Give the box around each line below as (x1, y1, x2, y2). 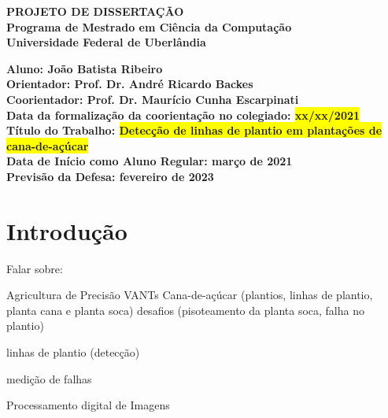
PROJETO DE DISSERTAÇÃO (6, 3, 184, 19)
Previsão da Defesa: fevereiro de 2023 (6, 168, 214, 184)
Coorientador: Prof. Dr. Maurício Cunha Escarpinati (6, 91, 299, 107)
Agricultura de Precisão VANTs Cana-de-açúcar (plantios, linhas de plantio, (6, 287, 373, 303)
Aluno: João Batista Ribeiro (6, 60, 163, 76)
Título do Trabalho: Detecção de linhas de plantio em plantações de (6, 122, 382, 139)
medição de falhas (6, 370, 92, 387)
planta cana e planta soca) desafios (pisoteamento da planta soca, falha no (6, 301, 364, 318)
